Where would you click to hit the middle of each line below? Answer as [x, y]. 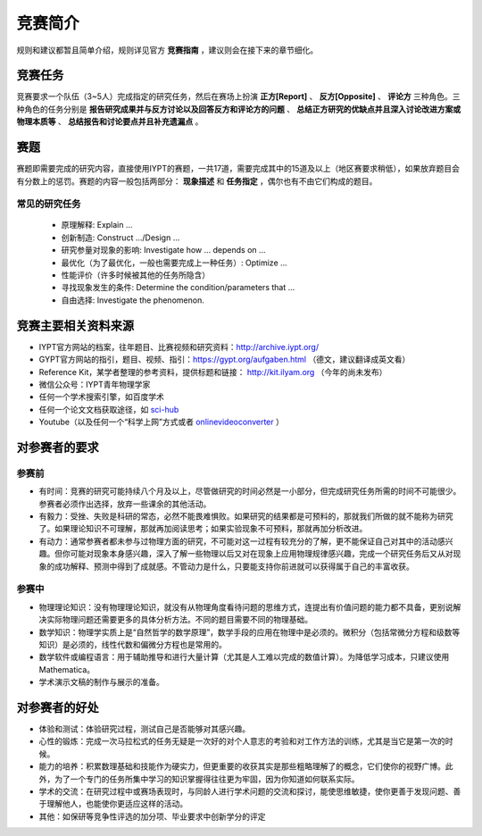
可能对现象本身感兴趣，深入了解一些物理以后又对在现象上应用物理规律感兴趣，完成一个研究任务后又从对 [262, 554]
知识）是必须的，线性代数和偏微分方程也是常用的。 [133, 644]
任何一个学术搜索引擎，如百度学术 [101, 397]
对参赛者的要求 [58, 447]
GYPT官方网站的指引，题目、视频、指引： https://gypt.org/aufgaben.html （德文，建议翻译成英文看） [224, 359]
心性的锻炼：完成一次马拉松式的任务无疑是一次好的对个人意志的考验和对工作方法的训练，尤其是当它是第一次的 [242, 741]
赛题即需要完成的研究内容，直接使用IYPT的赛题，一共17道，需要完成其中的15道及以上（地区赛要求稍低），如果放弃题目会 [238, 169]
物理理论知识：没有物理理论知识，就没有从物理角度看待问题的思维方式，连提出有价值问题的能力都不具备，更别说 [246, 606]
